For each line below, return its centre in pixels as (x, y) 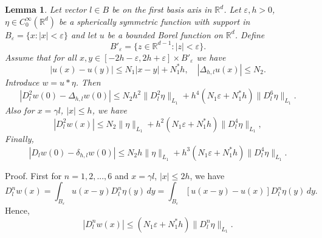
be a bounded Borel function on (165, 34)
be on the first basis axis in (162, 9)
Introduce (22, 82)
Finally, (19, 138)
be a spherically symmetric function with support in (154, 21)
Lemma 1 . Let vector (46, 9)
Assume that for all (41, 57)
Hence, (17, 210)
